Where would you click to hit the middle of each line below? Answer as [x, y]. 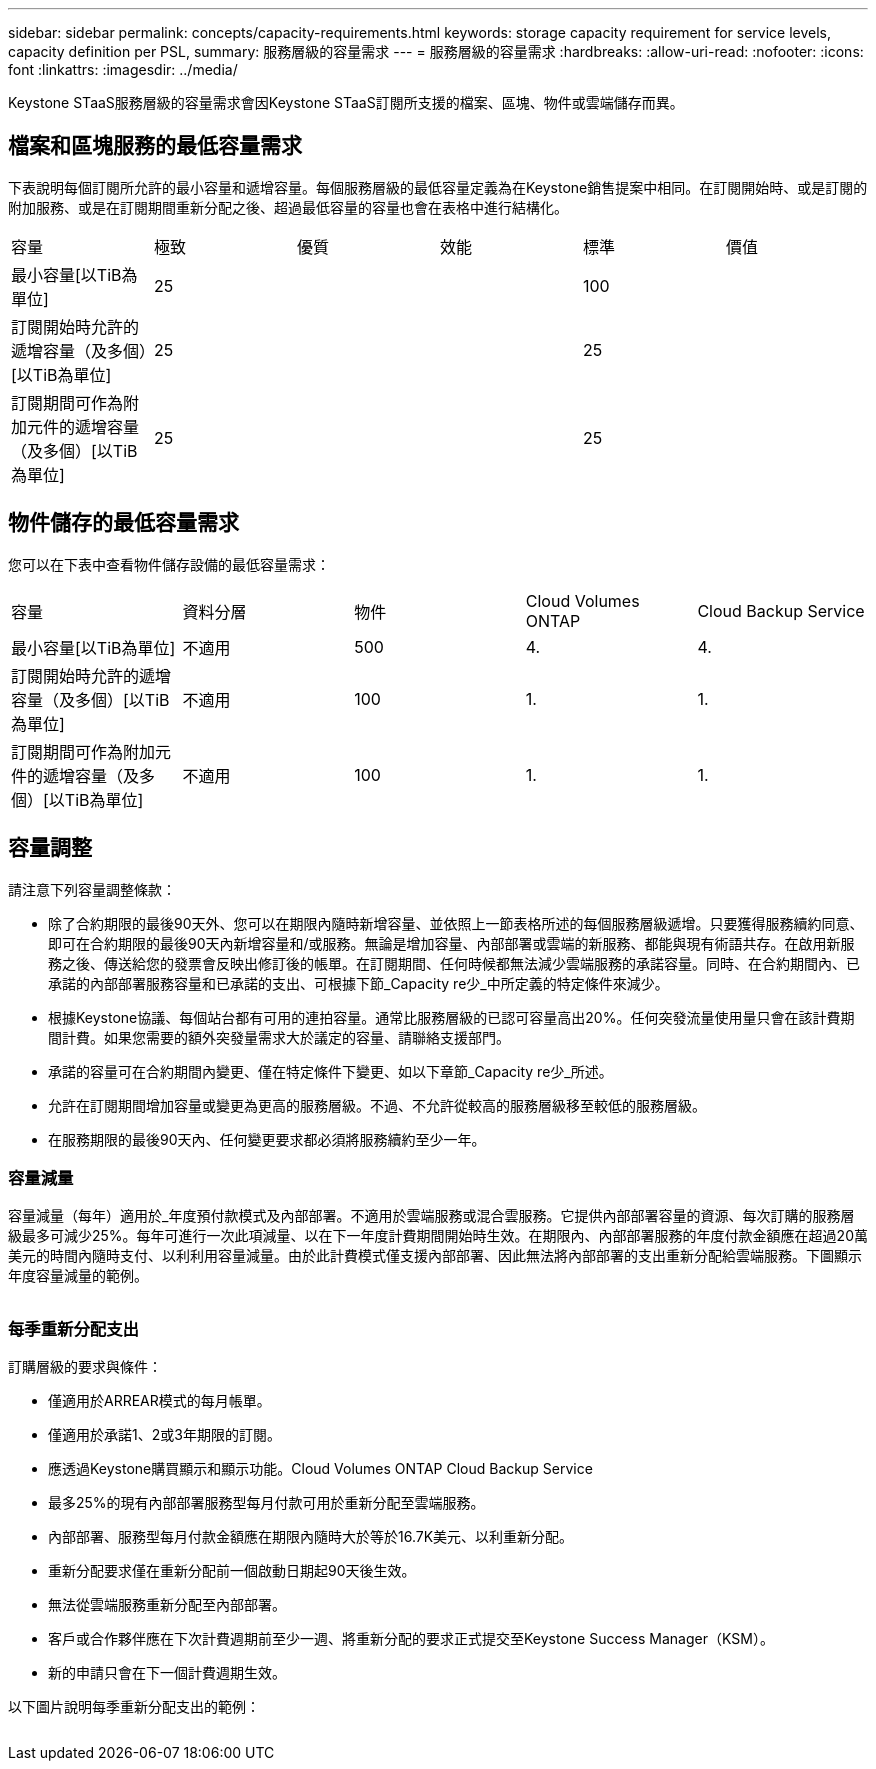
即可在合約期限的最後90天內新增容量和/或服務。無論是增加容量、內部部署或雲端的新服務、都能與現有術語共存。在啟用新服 [451, 943]
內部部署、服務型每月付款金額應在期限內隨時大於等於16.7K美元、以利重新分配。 [311, 1537]
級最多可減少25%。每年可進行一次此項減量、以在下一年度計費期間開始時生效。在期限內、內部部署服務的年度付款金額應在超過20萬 [438, 1236]
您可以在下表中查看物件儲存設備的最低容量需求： [169, 564]
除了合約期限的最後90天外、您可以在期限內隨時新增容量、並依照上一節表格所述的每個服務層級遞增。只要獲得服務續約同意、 [456, 923]
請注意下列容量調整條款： [92, 889]
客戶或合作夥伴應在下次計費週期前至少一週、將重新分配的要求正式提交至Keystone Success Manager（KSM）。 [411, 1639]
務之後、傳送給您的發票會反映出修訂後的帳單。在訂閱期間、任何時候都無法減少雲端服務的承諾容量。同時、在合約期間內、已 [454, 963]
